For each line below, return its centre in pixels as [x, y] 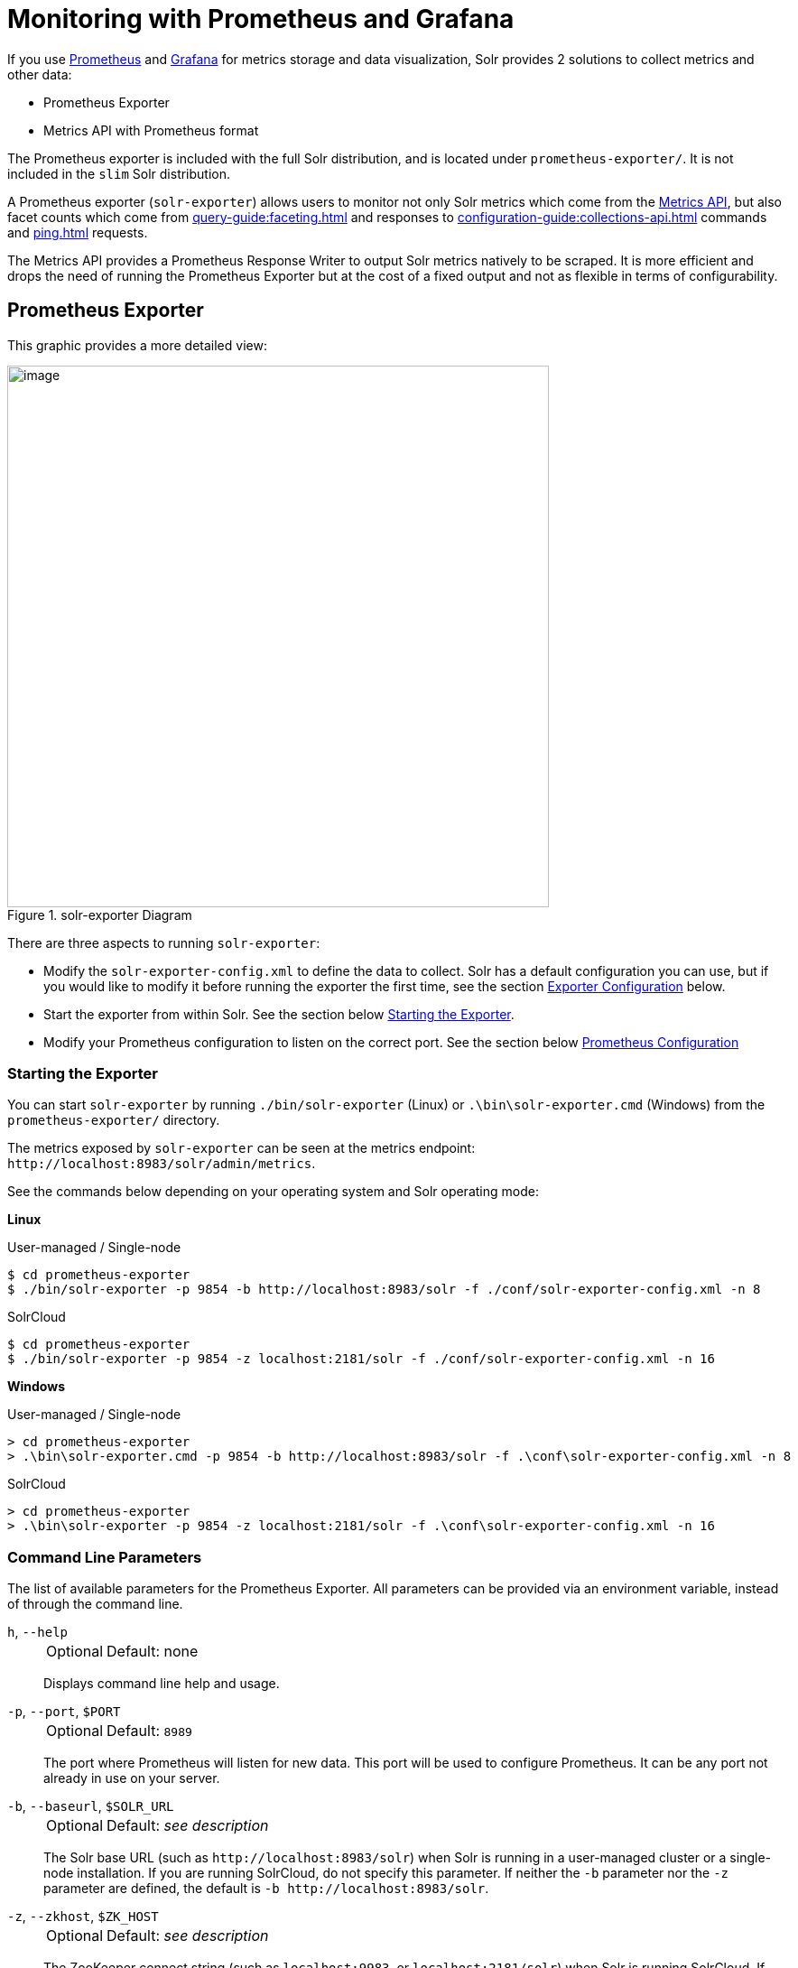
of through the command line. [95, 1604]
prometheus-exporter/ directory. [114, 1120]
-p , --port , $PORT [64, 1712]
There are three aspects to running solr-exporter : [164, 942]
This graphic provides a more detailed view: [137, 345]
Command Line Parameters [105, 1557]
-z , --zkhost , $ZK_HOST [83, 1917]
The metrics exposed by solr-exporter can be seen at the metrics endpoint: [241, 1148]
